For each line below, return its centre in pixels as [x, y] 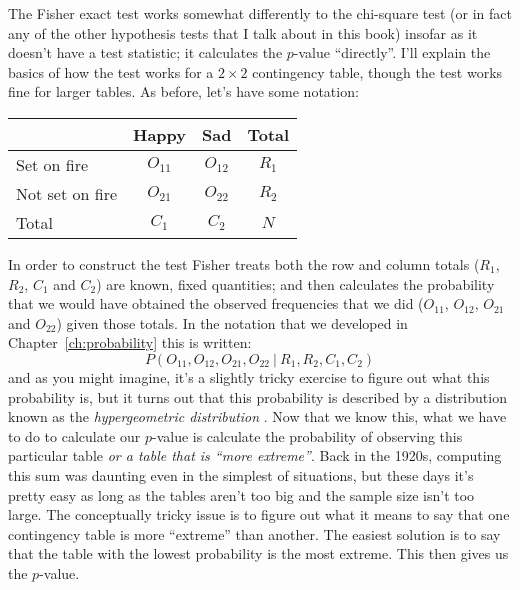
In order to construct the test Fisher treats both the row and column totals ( [244, 263]
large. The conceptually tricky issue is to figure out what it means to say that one [259, 514]
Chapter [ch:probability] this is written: [130, 342]
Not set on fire [67, 193]
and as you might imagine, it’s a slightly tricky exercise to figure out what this [249, 376]
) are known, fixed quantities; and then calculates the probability [295, 283]
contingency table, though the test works [377, 71]
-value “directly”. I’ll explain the [392, 52]
